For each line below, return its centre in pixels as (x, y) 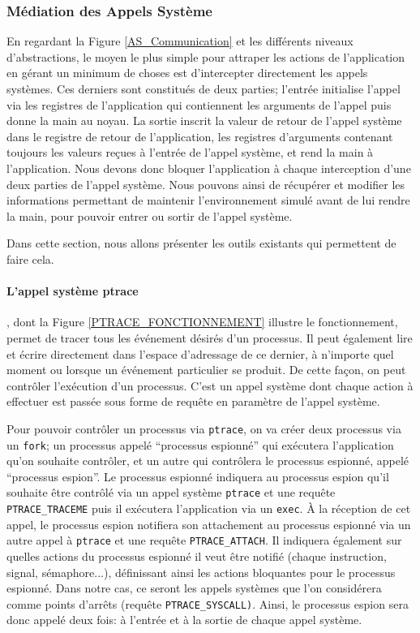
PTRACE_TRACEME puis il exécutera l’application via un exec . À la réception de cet (209, 508)
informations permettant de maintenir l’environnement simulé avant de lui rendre (208, 200)
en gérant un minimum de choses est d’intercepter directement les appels (187, 73)
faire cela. (30, 258)
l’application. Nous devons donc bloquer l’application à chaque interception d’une (209, 168)
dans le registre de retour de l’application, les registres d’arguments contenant (200, 136)
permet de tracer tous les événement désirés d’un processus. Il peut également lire (210, 337)
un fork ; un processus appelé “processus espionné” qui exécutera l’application (200, 444)
